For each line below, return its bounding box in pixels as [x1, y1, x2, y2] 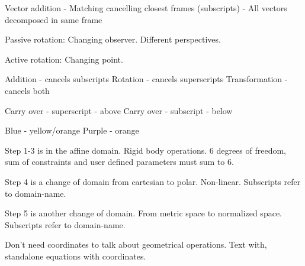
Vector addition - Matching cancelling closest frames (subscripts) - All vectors [5, 2, 287, 14]
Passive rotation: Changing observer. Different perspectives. [5, 33, 221, 46]
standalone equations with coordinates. [5, 249, 146, 262]
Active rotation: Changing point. [5, 53, 123, 65]
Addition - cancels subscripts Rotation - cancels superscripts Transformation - [5, 73, 288, 85]
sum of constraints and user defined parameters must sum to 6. [5, 155, 234, 168]
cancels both [5, 84, 50, 96]
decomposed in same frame [5, 13, 102, 25]
